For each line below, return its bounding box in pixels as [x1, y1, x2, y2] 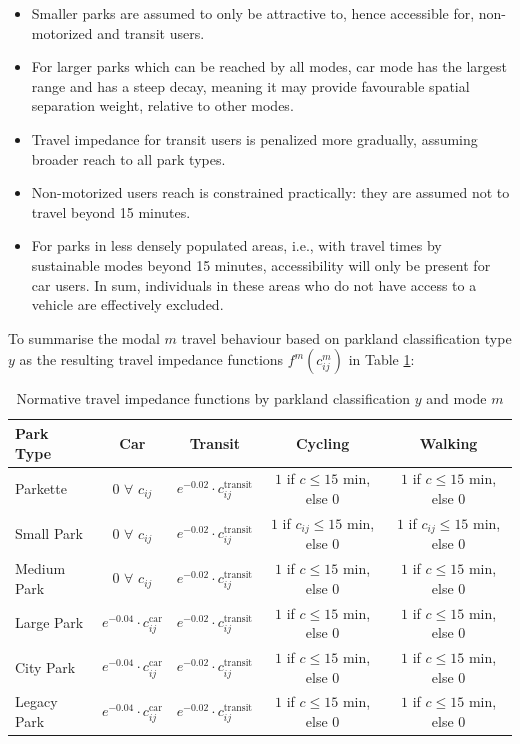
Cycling [295, 432, 350, 453]
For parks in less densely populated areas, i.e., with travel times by [31, 235, 442, 256]
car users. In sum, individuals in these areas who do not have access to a [31, 274, 477, 295]
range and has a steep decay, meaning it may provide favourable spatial [31, 75, 470, 96]
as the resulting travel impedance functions [19, 349, 284, 370]
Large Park [15, 612, 84, 633]
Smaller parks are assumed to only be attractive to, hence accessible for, [31, 3, 475, 23]
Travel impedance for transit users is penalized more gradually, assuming [31, 128, 478, 149]
